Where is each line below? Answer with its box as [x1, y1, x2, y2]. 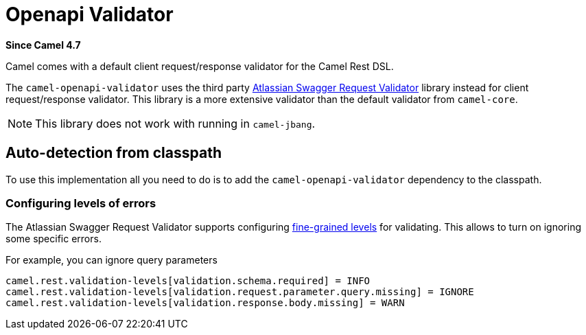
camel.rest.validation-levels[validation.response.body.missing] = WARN [5, 297, 405, 309]
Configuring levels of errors [5, 196, 156, 210]
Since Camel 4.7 [5, 38, 81, 51]
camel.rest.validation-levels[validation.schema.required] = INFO [5, 275, 371, 287]
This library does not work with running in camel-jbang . [35, 116, 316, 130]
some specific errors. [5, 233, 102, 245]
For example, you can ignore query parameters [5, 254, 218, 266]
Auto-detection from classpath [5, 144, 222, 162]
